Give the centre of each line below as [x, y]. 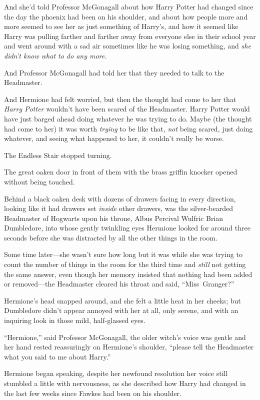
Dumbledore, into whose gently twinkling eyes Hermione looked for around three [127, 228]
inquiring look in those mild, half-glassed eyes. [75, 320]
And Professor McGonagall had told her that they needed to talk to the [114, 72]
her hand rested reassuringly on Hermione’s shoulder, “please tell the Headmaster [129, 347]
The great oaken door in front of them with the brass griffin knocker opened [121, 172]
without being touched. [39, 181]
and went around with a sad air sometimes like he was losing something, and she [127, 46]
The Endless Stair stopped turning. [58, 155]
